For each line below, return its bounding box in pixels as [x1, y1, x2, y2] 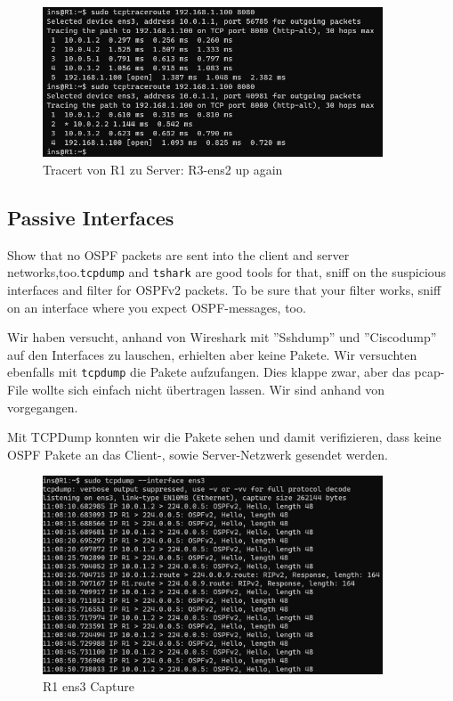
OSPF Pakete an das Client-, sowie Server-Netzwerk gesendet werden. [7, 444, 388, 463]
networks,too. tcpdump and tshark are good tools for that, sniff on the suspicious [7, 263, 447, 281]
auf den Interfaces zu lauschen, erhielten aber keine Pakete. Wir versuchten [7, 345, 417, 363]
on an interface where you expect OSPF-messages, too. [7, 298, 306, 316]
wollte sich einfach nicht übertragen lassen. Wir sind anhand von [31, 380, 385, 399]
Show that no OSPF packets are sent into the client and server [7, 245, 350, 264]
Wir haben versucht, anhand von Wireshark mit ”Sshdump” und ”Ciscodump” [7, 328, 437, 346]
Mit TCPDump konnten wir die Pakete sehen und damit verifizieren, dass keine [7, 428, 441, 446]
